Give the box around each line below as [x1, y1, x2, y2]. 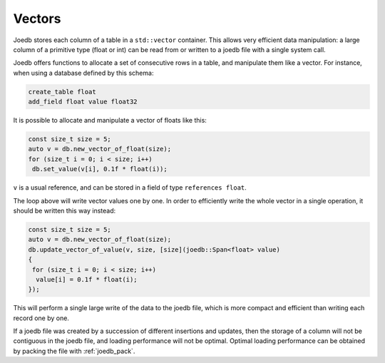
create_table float [28, 88, 96, 96]
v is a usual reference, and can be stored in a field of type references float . [13, 183, 247, 192]
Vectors [13, 11, 61, 26]
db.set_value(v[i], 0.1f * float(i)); [32, 165, 168, 173]
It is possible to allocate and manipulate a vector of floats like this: [13, 116, 207, 125]
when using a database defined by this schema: [13, 68, 154, 77]
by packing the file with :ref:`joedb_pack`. [13, 347, 135, 355]
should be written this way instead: [13, 207, 116, 215]
